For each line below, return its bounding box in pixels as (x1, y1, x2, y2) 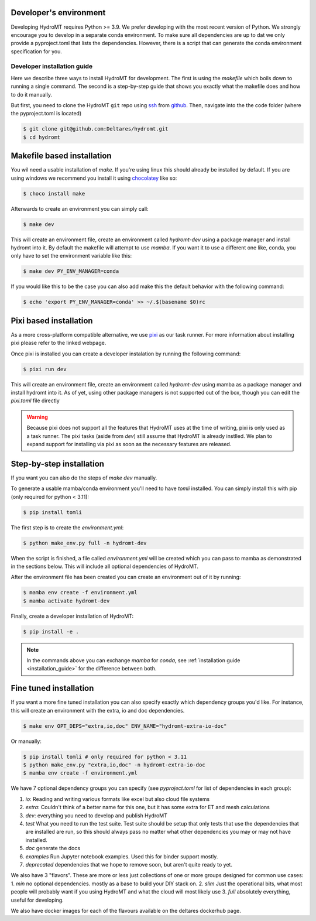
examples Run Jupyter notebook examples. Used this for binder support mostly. (25, 852, 218, 860)
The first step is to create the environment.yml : (11, 524, 124, 531)
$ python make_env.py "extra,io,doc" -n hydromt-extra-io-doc (23, 762, 205, 768)
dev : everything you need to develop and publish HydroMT (25, 812, 168, 819)
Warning (26, 413, 48, 420)
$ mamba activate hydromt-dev (23, 597, 110, 604)
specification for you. (11, 47, 63, 55)
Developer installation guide (11, 62, 93, 70)
